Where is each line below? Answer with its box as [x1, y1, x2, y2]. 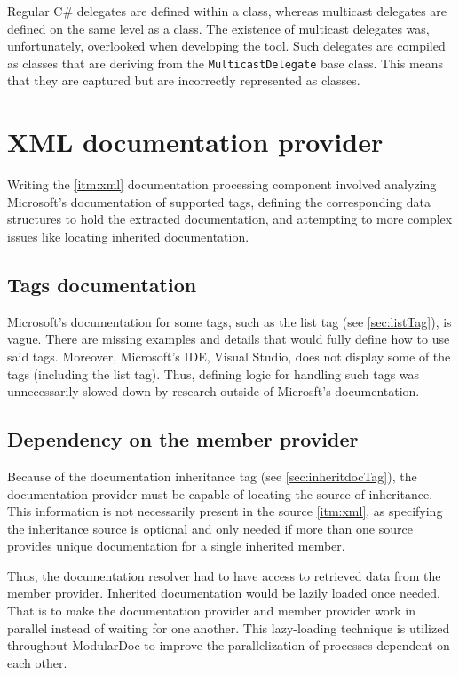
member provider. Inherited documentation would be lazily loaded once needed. [7, 584, 440, 602]
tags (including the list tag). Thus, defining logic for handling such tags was [7, 364, 420, 383]
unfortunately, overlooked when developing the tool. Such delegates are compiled [7, 36, 446, 55]
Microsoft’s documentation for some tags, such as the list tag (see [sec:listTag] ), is [7, 312, 452, 330]
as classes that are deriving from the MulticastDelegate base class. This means [7, 53, 444, 72]
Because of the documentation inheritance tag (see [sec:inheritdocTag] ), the [7, 466, 417, 485]
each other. [7, 653, 67, 671]
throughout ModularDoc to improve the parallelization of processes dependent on [7, 636, 450, 655]
